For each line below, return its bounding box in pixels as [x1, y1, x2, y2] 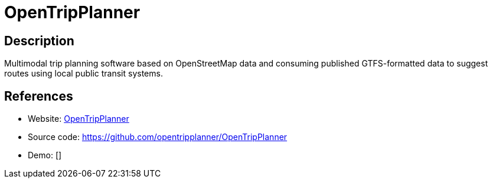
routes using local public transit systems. [4, 68, 163, 79]
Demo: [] [28, 150, 62, 161]
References [4, 88, 73, 104]
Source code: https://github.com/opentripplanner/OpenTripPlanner [28, 132, 288, 142]
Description [4, 33, 74, 48]
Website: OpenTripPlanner [28, 114, 129, 124]
